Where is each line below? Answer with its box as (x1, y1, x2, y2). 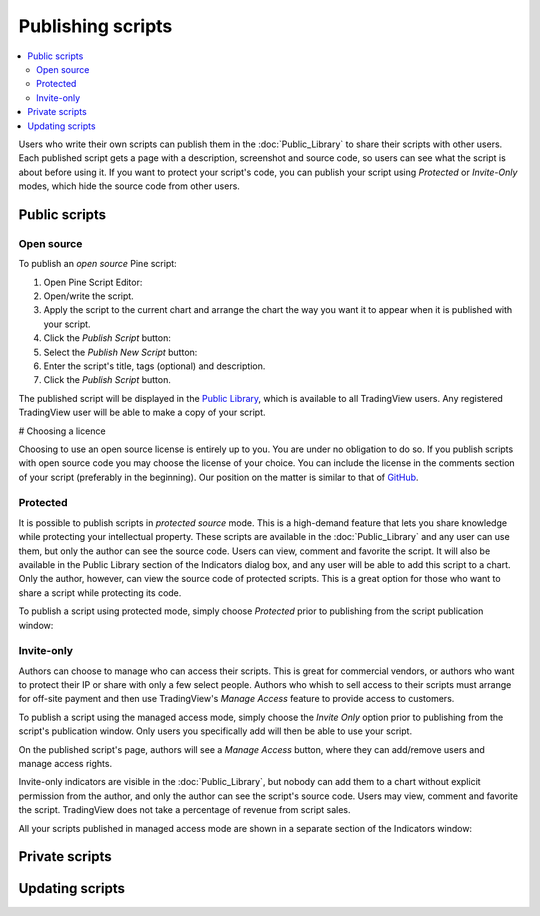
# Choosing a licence (18, 425, 106, 437)
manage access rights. (18, 758, 113, 770)
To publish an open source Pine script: (18, 258, 177, 270)
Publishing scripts (18, 15, 173, 37)
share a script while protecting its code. (18, 586, 182, 599)
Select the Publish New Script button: (43, 346, 198, 358)
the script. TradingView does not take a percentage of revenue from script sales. (18, 804, 351, 816)
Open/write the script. (43, 290, 134, 302)
